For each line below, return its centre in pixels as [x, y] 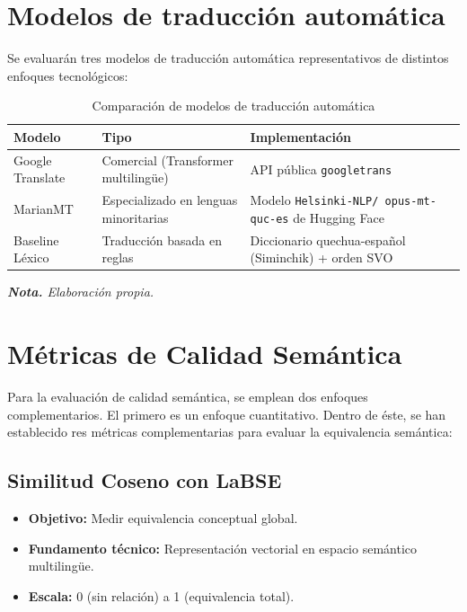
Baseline [36, 239]
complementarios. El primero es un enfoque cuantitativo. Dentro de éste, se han [227, 414]
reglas [118, 257]
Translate [40, 177]
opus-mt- [410, 202]
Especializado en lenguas [170, 200]
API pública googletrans [321, 169]
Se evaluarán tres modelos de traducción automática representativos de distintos [228, 58]
